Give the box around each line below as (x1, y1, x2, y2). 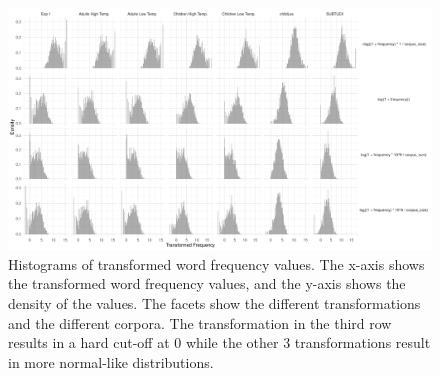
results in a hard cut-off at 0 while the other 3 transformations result (8, 332, 431, 353)
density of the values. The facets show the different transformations (8, 293, 421, 313)
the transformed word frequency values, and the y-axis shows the (8, 273, 406, 294)
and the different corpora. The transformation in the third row (8, 312, 392, 333)
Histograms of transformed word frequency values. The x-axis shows (8, 253, 425, 274)
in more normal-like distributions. (8, 351, 214, 372)
